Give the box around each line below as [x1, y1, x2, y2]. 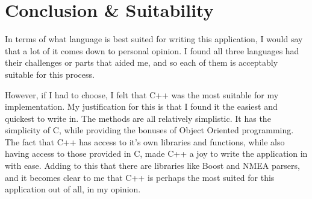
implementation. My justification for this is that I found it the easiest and [5, 100, 278, 113]
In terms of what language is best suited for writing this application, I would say [5, 33, 303, 45]
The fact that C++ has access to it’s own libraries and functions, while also [5, 135, 285, 148]
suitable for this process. [5, 68, 95, 80]
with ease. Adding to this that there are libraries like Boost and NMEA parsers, [5, 159, 300, 172]
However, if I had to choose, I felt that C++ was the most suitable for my [5, 88, 279, 101]
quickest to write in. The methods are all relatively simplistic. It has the [5, 112, 271, 124]
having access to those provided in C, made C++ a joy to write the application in [5, 147, 308, 160]
